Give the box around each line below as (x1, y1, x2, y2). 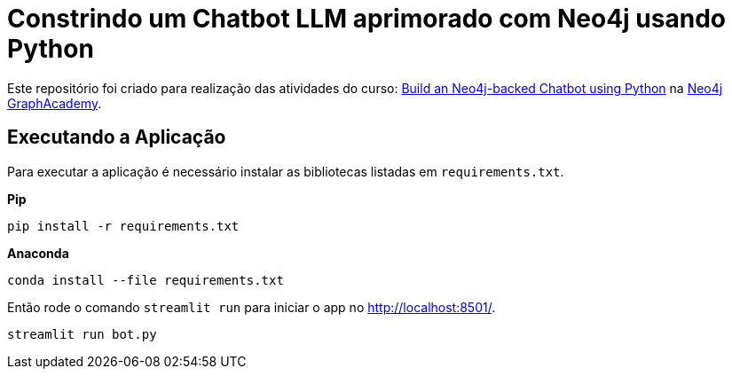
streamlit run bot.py (7, 326, 157, 341)
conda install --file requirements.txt (7, 272, 284, 287)
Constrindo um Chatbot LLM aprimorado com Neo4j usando (7, 4, 726, 34)
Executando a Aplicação (7, 126, 226, 149)
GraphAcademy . (7, 95, 102, 111)
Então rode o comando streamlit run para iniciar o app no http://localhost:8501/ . (7, 299, 496, 315)
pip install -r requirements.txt (7, 218, 240, 233)
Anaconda (7, 245, 69, 261)
